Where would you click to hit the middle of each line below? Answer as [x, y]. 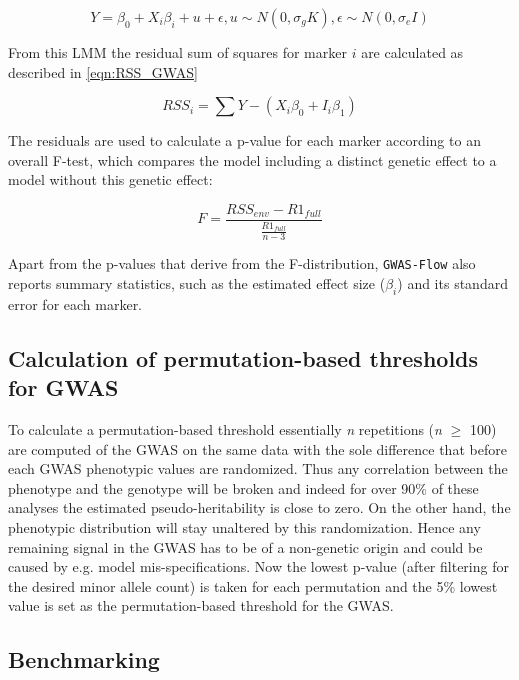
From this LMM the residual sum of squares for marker [177, 52]
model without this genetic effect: [110, 179]
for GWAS [63, 387]
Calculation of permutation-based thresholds [243, 357]
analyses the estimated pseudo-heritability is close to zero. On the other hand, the [259, 507]
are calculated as [412, 52]
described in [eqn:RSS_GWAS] [103, 71]
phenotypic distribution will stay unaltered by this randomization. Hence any [244, 527]
